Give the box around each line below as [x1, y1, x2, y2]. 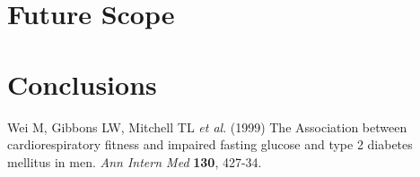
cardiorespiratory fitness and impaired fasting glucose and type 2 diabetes [7, 135, 413, 154]
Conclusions [7, 65, 157, 102]
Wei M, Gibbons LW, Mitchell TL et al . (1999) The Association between [7, 117, 407, 136]
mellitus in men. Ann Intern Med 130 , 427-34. [7, 152, 262, 171]
